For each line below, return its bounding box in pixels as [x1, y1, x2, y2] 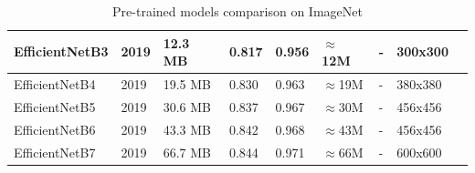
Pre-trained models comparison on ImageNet [112, 2, 363, 20]
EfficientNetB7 [14, 142, 96, 161]
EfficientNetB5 [14, 97, 96, 116]
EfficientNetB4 [14, 75, 96, 94]
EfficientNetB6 [14, 119, 96, 138]
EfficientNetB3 [14, 42, 109, 61]
